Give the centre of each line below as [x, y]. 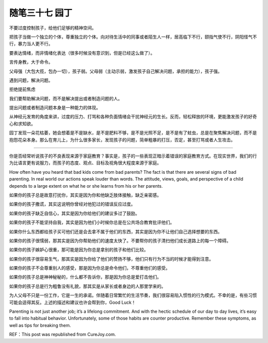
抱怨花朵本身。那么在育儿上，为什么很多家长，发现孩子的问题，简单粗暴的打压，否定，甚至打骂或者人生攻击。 [122, 139]
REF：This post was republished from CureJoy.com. [63, 335]
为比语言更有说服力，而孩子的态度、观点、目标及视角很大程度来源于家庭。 [85, 163]
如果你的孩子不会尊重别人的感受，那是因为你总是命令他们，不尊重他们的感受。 [90, 268]
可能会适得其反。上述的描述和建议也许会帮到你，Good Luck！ [72, 302]
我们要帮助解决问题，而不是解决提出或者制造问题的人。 [66, 98]
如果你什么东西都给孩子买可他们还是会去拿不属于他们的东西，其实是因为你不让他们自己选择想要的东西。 [116, 231]
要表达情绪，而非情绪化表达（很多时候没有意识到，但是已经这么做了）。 [82, 53]
